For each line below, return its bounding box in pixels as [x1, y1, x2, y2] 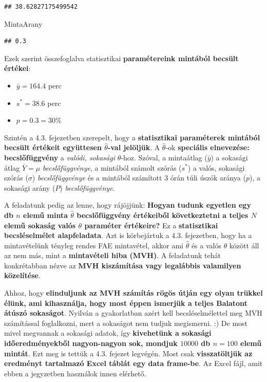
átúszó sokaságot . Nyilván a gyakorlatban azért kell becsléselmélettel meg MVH [4, 307, 262, 318]
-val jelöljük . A [107, 142, 160, 153]
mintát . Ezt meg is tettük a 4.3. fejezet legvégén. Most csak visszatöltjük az [4, 348, 253, 358]
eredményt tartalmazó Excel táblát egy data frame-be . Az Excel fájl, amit [4, 358, 263, 369]
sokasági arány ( [4, 182, 55, 193]
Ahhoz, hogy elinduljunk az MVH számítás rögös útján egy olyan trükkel [4, 287, 263, 298]
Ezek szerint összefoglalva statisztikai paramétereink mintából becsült [4, 52, 239, 63]
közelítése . [4, 270, 41, 281]
